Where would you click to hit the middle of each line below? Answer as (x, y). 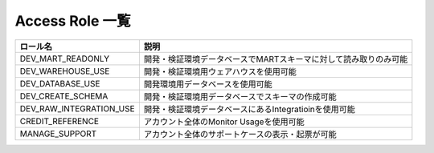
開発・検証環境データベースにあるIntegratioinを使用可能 (249, 109)
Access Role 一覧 (73, 21)
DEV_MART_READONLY (65, 58)
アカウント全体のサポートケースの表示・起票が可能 (240, 134)
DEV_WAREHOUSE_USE (65, 70)
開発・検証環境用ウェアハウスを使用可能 (220, 71)
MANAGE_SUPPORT (58, 134)
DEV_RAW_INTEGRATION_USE (78, 108)
